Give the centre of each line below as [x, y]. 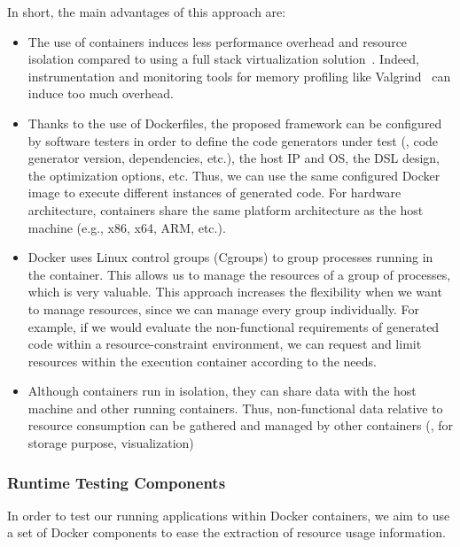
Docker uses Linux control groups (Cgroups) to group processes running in [230, 257]
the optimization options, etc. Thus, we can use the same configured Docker [234, 175]
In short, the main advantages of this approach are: [147, 12]
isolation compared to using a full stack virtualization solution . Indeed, [223, 59]
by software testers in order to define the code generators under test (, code [233, 140]
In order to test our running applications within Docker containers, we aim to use [229, 515]
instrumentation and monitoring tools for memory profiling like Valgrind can [239, 76]
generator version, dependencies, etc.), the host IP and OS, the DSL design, [234, 158]
